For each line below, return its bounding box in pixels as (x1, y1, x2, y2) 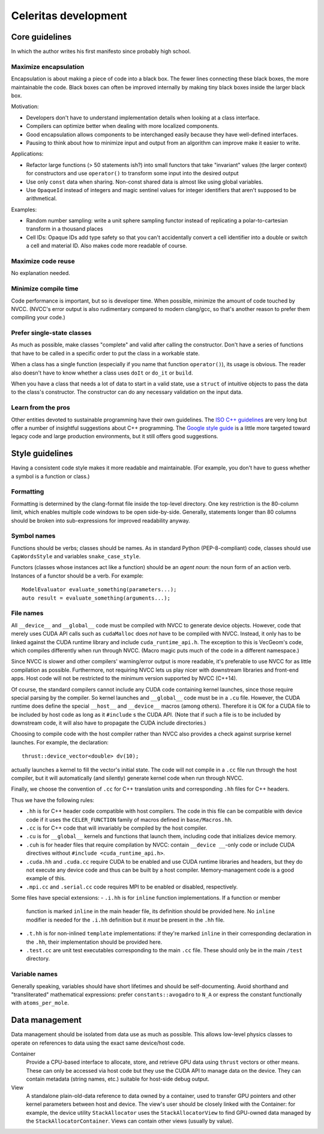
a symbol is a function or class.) (11, 472, 90, 480)
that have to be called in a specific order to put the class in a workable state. (11, 349, 200, 357)
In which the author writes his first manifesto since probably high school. (11, 48, 191, 55)
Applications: (11, 150, 44, 157)
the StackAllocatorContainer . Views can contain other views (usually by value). (26, 1117, 234, 1125)
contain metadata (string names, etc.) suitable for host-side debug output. (26, 1075, 209, 1083)
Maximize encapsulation (11, 62, 85, 71)
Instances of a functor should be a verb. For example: (11, 572, 144, 579)
